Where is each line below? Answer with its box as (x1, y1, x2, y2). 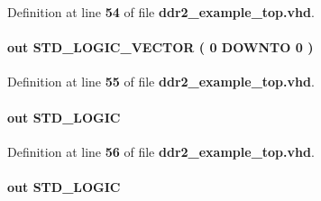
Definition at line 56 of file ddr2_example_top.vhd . (7, 142, 315, 160)
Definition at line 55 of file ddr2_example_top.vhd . (7, 72, 315, 91)
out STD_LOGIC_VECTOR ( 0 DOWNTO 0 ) (7, 38, 314, 57)
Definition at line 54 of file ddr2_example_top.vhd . (7, 3, 315, 21)
